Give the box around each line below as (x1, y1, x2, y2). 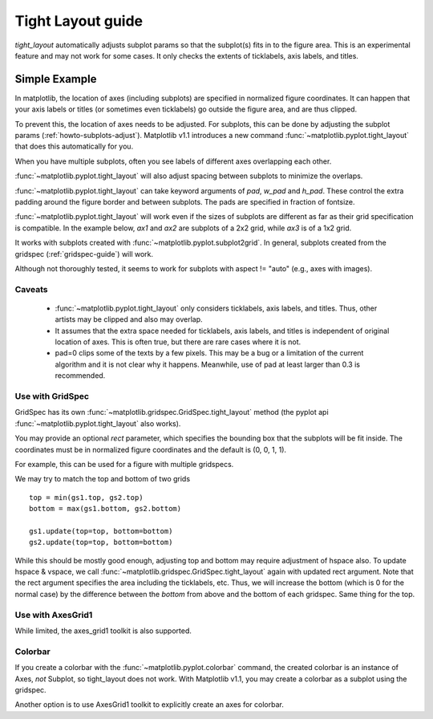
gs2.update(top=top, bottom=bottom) (29, 538, 173, 547)
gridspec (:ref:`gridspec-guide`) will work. (14, 249, 154, 258)
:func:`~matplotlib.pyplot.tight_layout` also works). (14, 418, 181, 429)
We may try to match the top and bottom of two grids (14, 474, 191, 484)
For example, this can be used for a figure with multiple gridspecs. (14, 459, 234, 469)
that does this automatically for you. (14, 141, 134, 152)
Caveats (14, 283, 48, 295)
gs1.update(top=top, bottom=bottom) (29, 526, 173, 535)
